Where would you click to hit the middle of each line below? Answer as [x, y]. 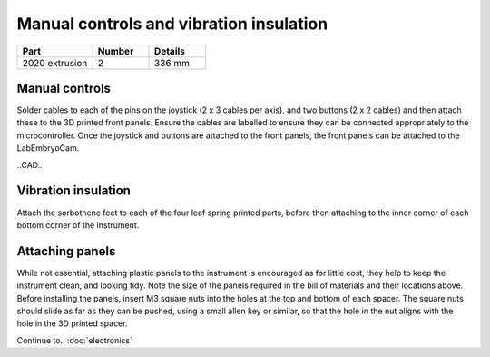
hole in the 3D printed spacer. [72, 323]
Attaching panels [66, 251]
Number [116, 51]
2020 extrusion [55, 63]
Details [170, 51]
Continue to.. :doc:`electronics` [75, 340]
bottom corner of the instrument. [78, 225]
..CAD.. [29, 164]
